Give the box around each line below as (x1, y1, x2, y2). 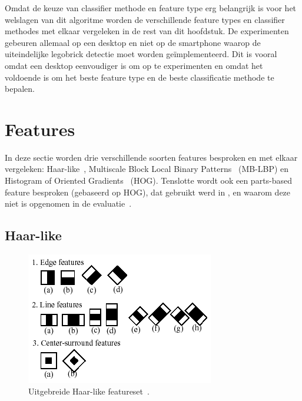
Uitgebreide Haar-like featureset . (28, 385, 150, 397)
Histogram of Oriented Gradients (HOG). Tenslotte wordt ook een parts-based (5, 174, 293, 187)
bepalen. (5, 82, 35, 95)
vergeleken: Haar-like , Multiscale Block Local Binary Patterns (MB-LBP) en (5, 163, 289, 175)
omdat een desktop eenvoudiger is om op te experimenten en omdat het (5, 59, 263, 71)
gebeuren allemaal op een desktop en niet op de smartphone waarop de (5, 36, 261, 48)
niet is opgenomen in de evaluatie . (5, 197, 132, 210)
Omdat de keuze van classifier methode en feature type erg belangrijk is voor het (5, 2, 297, 14)
